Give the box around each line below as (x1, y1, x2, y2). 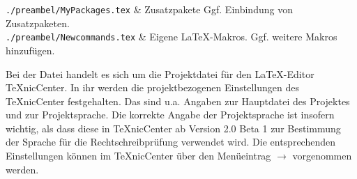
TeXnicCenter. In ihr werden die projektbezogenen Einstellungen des (6, 80, 299, 95)
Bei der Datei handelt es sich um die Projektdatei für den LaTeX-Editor (6, 66, 314, 81)
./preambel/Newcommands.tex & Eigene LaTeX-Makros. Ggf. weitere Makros (6, 29, 337, 44)
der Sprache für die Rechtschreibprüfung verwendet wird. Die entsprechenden (6, 134, 335, 149)
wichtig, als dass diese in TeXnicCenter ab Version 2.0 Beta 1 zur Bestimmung (6, 120, 341, 135)
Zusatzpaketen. (6, 15, 70, 30)
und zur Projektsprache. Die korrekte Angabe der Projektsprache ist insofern (6, 107, 335, 122)
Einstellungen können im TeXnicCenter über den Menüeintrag (6, 148, 271, 163)
